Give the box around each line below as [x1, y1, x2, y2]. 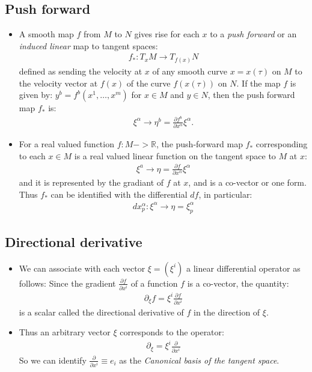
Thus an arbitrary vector [19, 326, 111, 338]
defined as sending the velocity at [19, 64, 142, 77]
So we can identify [19, 353, 87, 366]
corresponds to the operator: [120, 326, 224, 338]
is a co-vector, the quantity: [187, 276, 289, 289]
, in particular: [198, 188, 252, 200]
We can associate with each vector [19, 261, 145, 274]
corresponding [255, 138, 308, 150]
